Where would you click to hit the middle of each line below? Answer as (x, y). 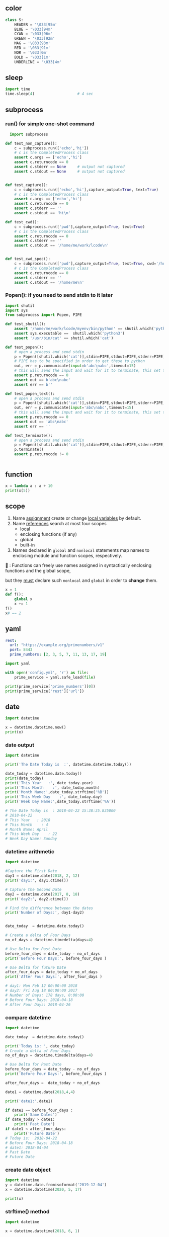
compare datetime (28, 1017)
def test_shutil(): (26, 324)
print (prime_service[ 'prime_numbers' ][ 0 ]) (50, 686)
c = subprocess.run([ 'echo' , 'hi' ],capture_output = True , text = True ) (86, 190)
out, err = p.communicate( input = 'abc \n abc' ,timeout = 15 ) (74, 408)
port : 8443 (21, 650)
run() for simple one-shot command (50, 124)
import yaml (18, 664)
